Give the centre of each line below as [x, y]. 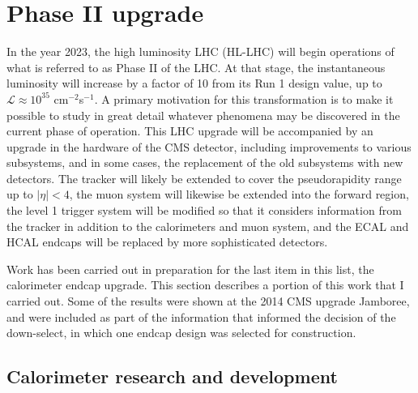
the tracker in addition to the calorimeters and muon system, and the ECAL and [208, 226]
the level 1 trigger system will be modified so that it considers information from [204, 210]
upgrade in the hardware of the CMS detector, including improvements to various [209, 146]
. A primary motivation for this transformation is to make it [244, 98]
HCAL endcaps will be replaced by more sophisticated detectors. [167, 242]
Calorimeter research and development [172, 376]
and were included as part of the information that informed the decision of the [201, 316]
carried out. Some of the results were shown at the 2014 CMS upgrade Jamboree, [208, 301]
